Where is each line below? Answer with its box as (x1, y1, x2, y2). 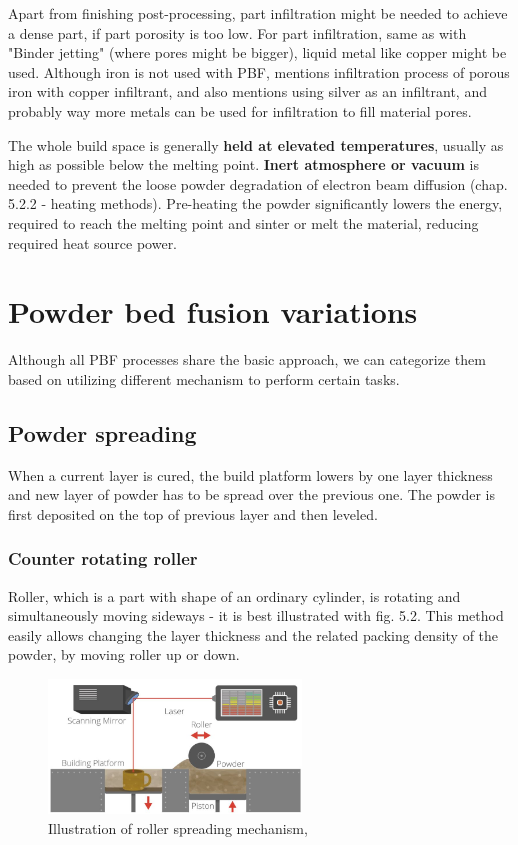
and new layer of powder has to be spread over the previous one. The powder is (8, 484, 496, 505)
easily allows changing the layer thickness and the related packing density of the (8, 624, 499, 645)
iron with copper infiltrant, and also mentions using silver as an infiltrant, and (8, 81, 487, 102)
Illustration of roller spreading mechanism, (48, 818, 308, 839)
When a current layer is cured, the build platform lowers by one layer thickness (8, 464, 493, 485)
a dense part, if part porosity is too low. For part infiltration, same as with (8, 22, 467, 43)
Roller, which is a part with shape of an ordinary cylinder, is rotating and (8, 585, 461, 606)
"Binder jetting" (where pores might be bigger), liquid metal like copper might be (8, 42, 507, 63)
